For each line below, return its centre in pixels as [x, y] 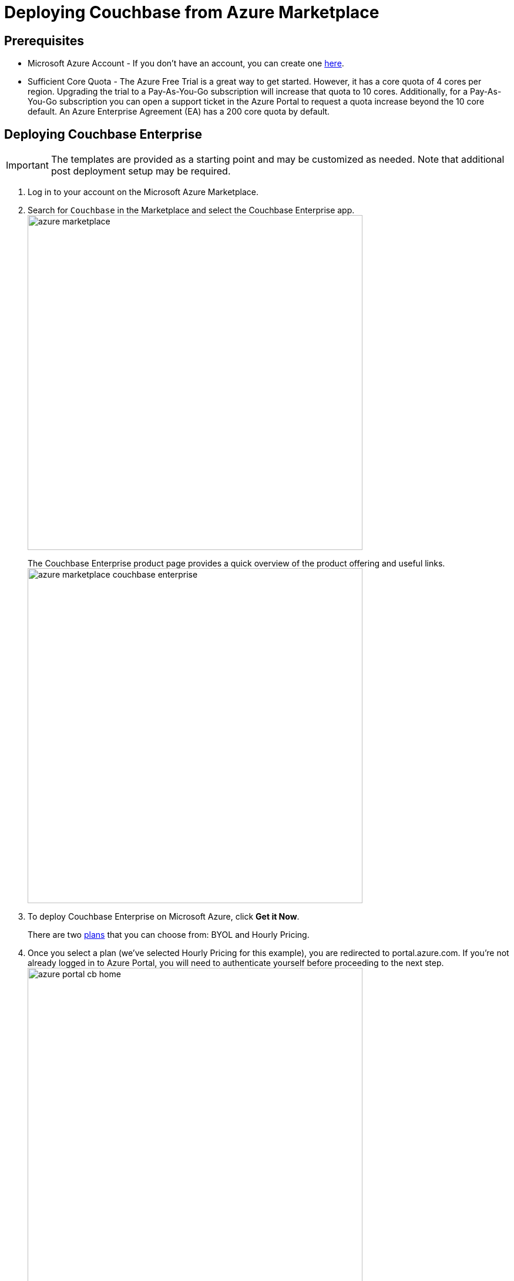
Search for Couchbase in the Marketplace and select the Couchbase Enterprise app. [191, 210]
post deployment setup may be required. [141, 171]
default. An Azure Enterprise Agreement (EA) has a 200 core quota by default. [179, 112]
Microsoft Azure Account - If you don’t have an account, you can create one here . [186, 63]
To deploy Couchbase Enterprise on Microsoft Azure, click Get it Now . [164, 917]
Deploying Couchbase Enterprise [103, 134]
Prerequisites [44, 41]
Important [27, 165]
